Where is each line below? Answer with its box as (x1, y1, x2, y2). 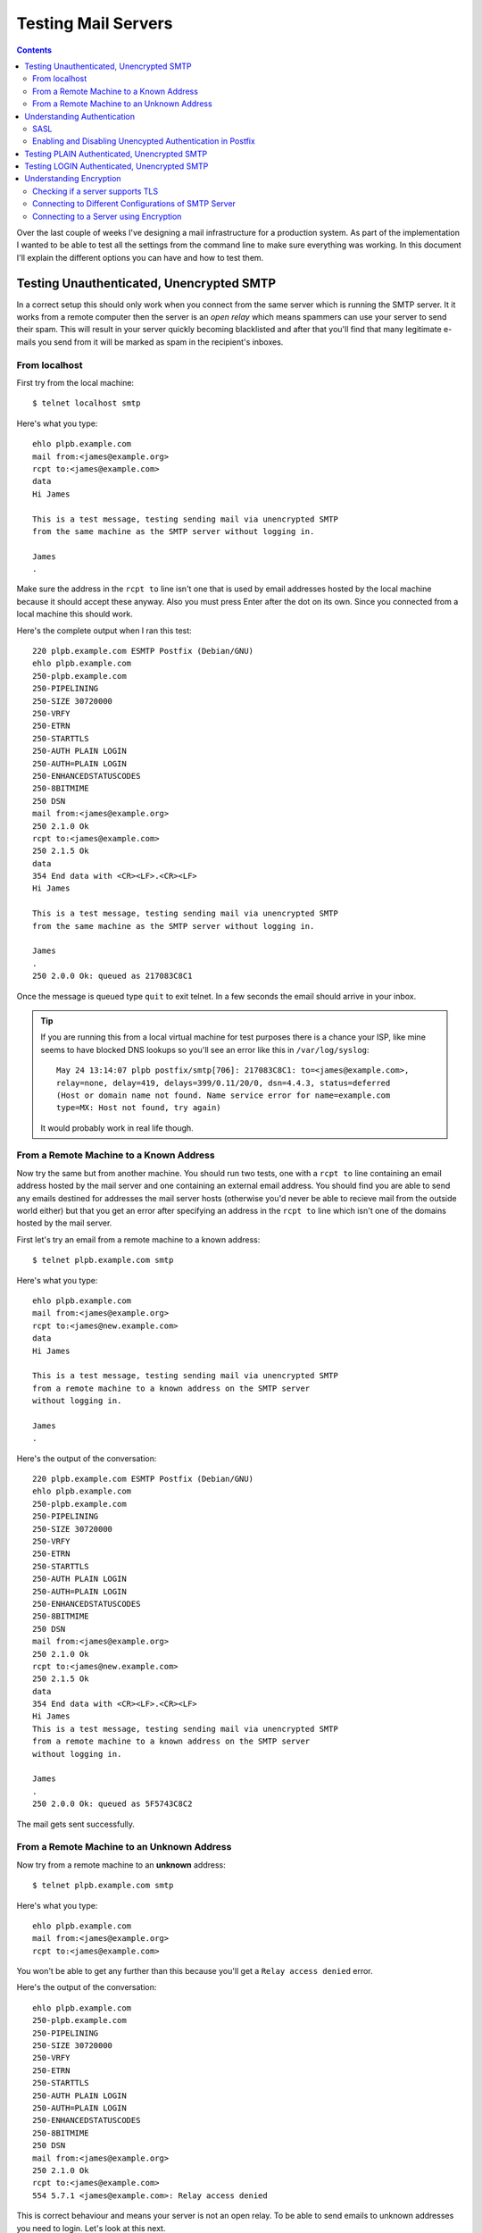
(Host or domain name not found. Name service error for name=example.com (56, 1090, 391, 1100)
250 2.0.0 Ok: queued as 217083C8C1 (32, 971, 193, 982)
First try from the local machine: (16, 378, 134, 389)
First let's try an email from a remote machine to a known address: (16, 1234, 261, 1245)
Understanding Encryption (24, 173, 121, 184)
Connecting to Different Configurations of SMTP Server (32, 198, 237, 209)
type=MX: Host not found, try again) (56, 1103, 222, 1113)
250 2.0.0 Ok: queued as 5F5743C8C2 (32, 1799, 193, 1809)
